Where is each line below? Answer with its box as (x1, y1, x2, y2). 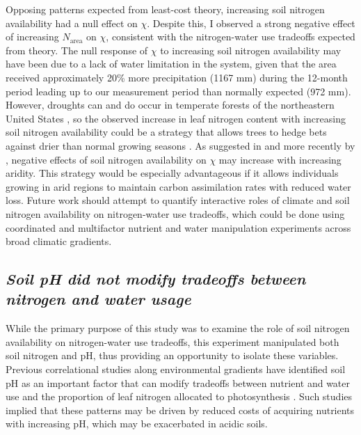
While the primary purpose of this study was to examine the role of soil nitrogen (6, 321, 350, 335)
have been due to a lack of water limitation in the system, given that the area (6, 56, 337, 71)
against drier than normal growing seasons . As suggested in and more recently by (6, 138, 355, 152)
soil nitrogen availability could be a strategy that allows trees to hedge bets (6, 125, 327, 139)
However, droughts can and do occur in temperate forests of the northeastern (6, 97, 335, 112)
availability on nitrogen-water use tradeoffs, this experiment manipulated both (6, 334, 339, 349)
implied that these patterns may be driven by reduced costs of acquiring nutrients (6, 402, 355, 417)
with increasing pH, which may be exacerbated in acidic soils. (6, 416, 268, 431)
